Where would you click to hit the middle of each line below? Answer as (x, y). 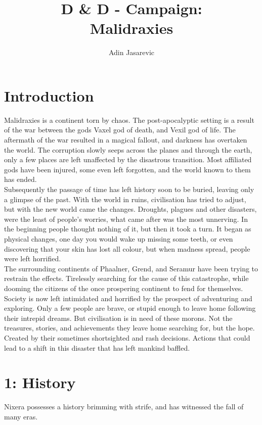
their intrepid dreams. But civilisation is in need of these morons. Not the (118, 318)
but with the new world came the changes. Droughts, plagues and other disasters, (130, 209)
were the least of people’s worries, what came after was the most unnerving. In (126, 219)
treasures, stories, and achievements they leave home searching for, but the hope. (129, 328)
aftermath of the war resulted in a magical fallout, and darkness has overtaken (126, 140)
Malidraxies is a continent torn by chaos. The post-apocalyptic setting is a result (129, 120)
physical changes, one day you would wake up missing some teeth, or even (119, 238)
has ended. (20, 179)
